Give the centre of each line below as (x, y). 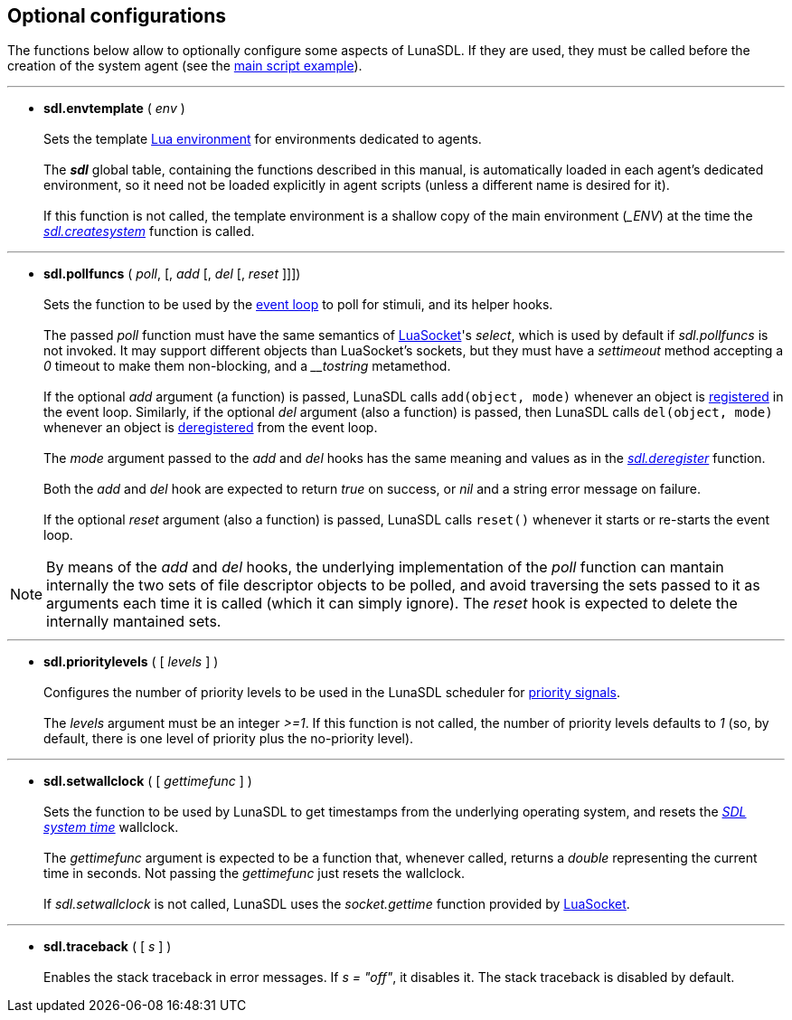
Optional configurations (117, 16)
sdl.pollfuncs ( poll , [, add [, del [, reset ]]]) (172, 274)
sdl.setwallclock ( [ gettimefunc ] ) (148, 781)
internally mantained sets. (134, 622)
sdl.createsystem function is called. (149, 231)
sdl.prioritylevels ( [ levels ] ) (131, 662)
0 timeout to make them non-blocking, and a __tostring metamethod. (247, 366)
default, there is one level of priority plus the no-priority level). (229, 739)
